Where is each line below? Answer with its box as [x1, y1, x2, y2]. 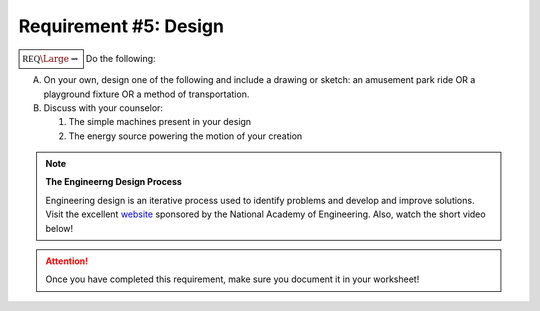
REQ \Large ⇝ [22, 53, 79, 64]
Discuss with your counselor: [43, 101, 164, 114]
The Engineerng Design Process [45, 176, 182, 188]
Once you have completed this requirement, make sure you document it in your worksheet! [45, 273, 420, 285]
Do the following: [85, 52, 156, 64]
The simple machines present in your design [68, 116, 252, 128]
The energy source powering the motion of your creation [68, 130, 303, 142]
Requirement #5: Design [18, 15, 225, 37]
